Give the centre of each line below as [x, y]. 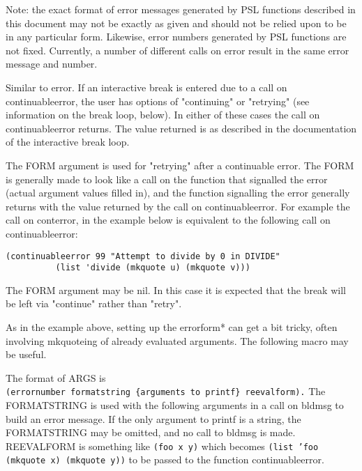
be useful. [26, 354]
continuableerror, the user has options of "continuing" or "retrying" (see [158, 101]
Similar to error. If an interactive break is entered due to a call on [146, 87]
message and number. [52, 64]
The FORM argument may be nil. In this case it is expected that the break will [176, 289]
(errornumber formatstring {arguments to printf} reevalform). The [166, 391]
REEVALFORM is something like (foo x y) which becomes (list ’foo [162, 446]
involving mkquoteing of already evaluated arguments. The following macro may [177, 340]
